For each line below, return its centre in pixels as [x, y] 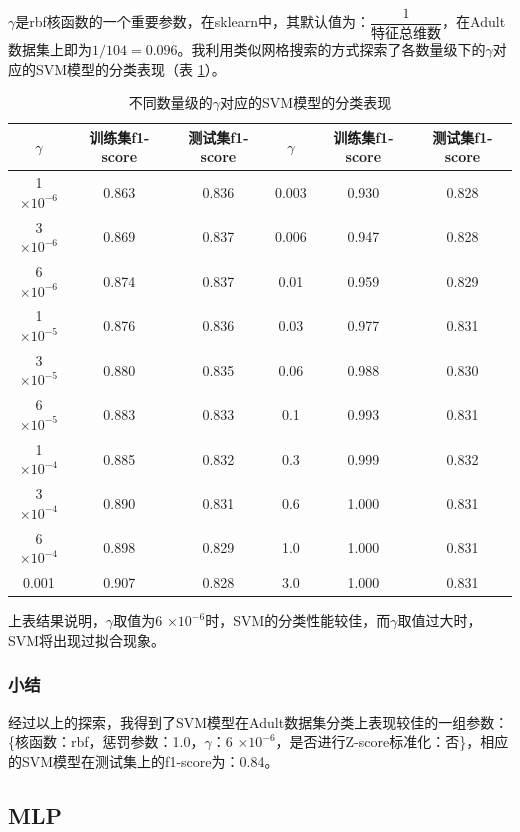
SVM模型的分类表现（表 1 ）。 [130, 68]
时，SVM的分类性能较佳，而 [298, 620]
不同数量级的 [170, 102]
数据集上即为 [50, 48]
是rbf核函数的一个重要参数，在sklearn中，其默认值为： [193, 21]
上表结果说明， [57, 620]
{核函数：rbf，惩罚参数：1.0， [106, 741]
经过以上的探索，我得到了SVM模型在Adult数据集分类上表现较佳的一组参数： [258, 721]
